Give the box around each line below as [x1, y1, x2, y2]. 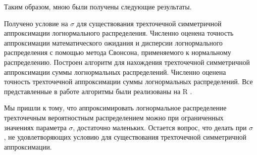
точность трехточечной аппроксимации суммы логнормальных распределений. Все [4, 76, 253, 87]
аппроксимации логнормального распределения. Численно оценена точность [4, 28, 234, 38]
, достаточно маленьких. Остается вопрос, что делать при [73, 122, 247, 132]
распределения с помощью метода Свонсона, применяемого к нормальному [4, 47, 231, 57]
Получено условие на [4, 18, 68, 28]
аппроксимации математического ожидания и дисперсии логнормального [4, 37, 223, 48]
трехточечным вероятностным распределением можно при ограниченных [4, 112, 224, 122]
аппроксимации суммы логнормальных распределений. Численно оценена [4, 66, 226, 77]
